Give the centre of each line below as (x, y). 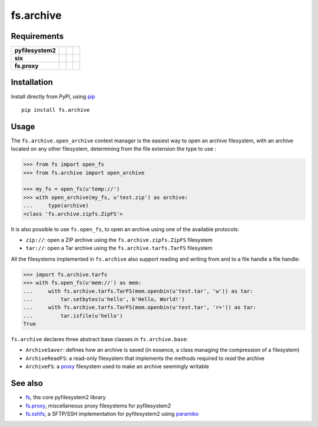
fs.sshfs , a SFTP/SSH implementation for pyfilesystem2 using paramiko (112, 413)
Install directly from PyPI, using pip (53, 96)
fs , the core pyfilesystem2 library (66, 398)
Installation (32, 82)
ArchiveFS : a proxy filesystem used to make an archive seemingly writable (117, 366)
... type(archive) (56, 206)
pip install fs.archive (56, 110)
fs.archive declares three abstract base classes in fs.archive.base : (100, 339)
